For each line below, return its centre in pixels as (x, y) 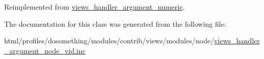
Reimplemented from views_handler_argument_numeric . (94, 7)
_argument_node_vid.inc (45, 50)
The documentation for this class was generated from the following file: (115, 23)
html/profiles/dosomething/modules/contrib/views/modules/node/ (109, 41)
